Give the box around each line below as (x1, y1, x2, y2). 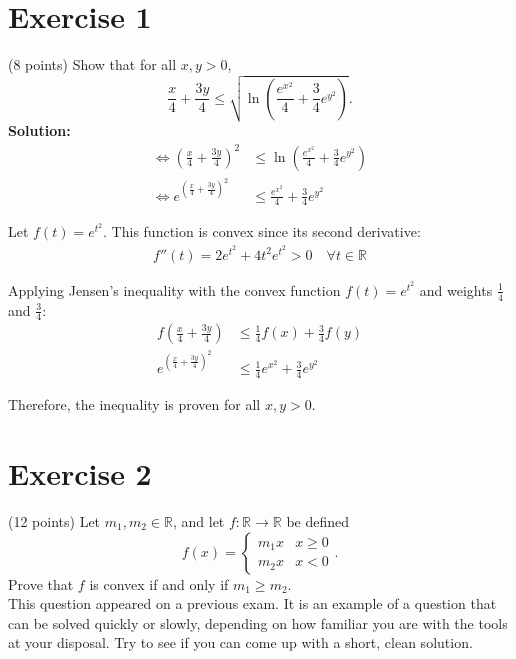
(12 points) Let (8, 511, 101, 532)
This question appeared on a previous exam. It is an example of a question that (8, 593, 497, 614)
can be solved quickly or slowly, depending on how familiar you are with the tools (8, 612, 508, 633)
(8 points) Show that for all (8, 54, 177, 75)
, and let (172, 511, 225, 532)
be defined (286, 511, 350, 532)
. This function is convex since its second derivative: (103, 221, 421, 242)
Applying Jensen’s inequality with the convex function (8, 279, 341, 300)
